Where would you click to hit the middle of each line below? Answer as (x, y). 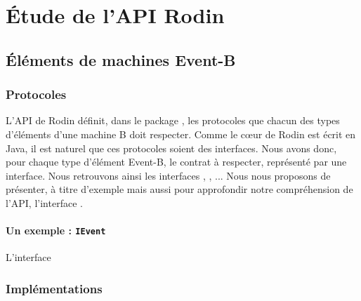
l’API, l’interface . (44, 202)
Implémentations (54, 288)
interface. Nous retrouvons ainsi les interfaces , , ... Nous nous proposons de (168, 175)
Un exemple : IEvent (56, 230)
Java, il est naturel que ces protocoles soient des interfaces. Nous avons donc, (171, 148)
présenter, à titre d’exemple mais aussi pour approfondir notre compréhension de (179, 189)
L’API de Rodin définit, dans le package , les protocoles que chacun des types (173, 120)
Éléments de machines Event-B (121, 59)
